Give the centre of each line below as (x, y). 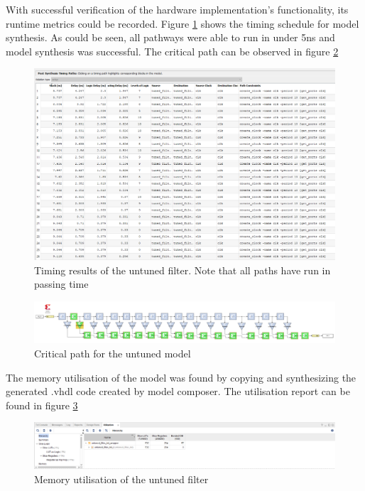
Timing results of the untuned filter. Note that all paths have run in (182, 270)
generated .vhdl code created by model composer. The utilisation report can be (178, 391)
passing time (61, 284)
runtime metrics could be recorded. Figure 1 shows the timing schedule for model (182, 23)
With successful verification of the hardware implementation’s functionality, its (177, 9)
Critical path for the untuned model (113, 353)
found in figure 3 (42, 405)
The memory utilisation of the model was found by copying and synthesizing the (181, 377)
